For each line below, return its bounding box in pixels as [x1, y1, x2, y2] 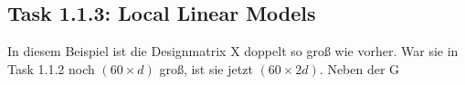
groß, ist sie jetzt [159, 59, 253, 78]
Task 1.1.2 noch [7, 59, 95, 78]
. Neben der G [319, 59, 400, 78]
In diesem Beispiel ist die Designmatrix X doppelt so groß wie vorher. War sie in [7, 42, 459, 61]
